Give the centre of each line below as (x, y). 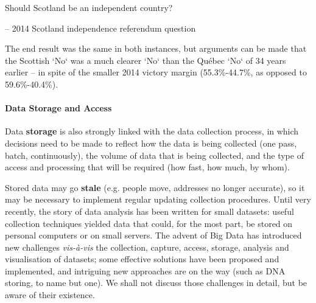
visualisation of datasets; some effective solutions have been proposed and (142, 259)
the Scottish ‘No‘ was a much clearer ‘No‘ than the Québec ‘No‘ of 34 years (146, 60)
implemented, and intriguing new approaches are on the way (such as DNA (145, 270)
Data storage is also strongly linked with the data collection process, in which (152, 131)
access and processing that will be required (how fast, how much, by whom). (147, 167)
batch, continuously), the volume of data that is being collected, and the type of (154, 155)
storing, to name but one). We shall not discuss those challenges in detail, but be (156, 283)
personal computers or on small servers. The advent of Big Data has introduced (153, 235)
